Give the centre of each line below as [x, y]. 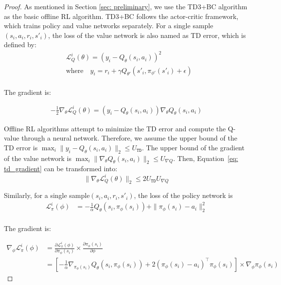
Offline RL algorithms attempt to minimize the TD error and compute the [115, 128]
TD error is [21, 147]
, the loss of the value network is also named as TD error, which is [147, 35]
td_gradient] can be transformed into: [61, 169]
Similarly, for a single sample [47, 195]
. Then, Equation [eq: [206, 158]
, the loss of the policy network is [183, 195]
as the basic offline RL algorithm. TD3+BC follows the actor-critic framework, [121, 16]
